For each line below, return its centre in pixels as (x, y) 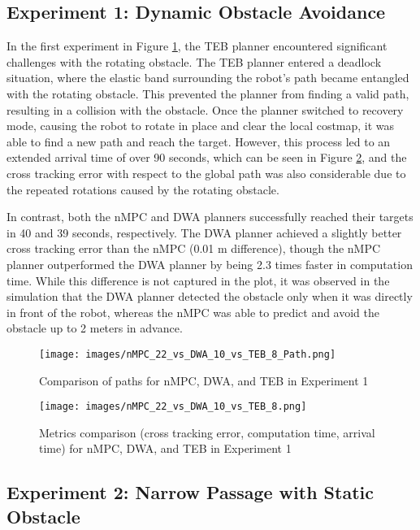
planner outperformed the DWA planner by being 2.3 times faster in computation (210, 264)
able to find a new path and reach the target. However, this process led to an (199, 141)
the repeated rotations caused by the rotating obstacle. (143, 189)
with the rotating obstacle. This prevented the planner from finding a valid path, (208, 93)
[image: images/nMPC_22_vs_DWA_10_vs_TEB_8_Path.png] (188, 354)
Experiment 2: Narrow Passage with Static (190, 492)
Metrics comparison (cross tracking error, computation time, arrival (207, 432)
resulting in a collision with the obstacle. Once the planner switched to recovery (205, 109)
